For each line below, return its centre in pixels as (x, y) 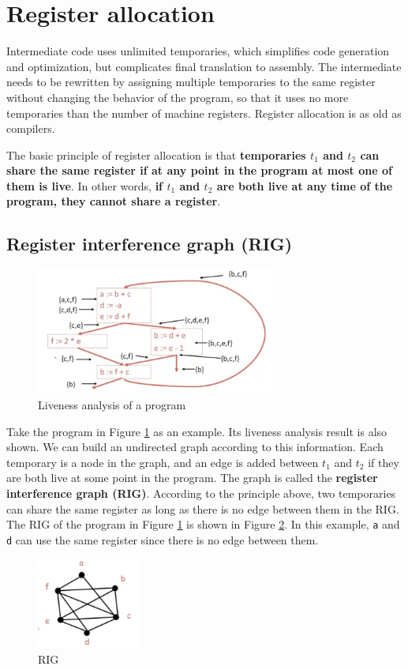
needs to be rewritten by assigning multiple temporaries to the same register (191, 82)
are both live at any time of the (305, 185)
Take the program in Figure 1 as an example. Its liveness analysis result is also (197, 431)
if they (384, 462)
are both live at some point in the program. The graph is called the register (192, 478)
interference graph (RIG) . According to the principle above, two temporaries (201, 493)
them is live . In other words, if (85, 185)
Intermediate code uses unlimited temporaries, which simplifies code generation (198, 51)
